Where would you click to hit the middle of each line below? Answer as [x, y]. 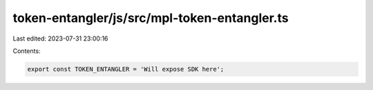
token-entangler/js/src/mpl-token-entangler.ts [151, 18]
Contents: [27, 51]
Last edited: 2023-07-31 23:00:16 [60, 38]
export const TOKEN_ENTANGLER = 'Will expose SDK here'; [126, 69]
